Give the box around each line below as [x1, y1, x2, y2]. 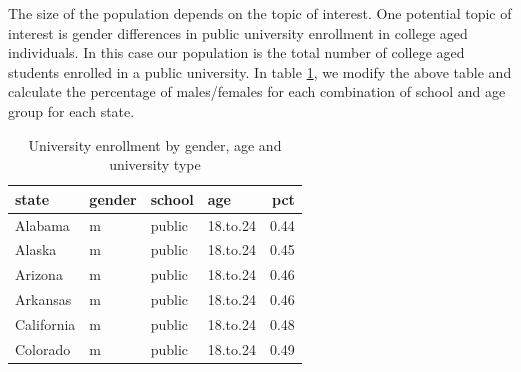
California [15, 313, 76, 334]
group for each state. [8, 100, 135, 121]
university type [109, 154, 201, 175]
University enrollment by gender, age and [28, 134, 282, 155]
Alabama [15, 214, 70, 235]
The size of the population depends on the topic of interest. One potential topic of [8, 3, 512, 23]
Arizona [15, 264, 63, 285]
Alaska [15, 239, 57, 260]
